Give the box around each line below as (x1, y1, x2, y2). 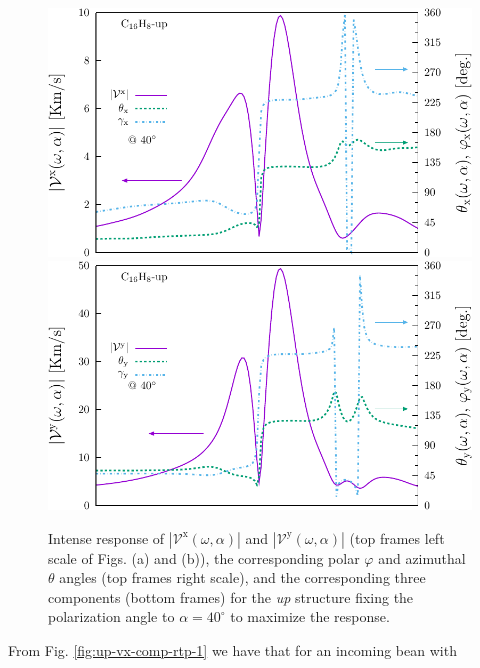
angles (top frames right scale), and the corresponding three (59, 567, 426, 588)
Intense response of (48, 527, 165, 548)
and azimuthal (378, 547, 466, 568)
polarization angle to (48, 606, 175, 627)
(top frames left (349, 527, 445, 548)
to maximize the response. (230, 606, 390, 627)
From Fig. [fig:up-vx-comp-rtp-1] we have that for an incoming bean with (8, 640, 457, 661)
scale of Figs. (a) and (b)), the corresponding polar (48, 547, 360, 568)
